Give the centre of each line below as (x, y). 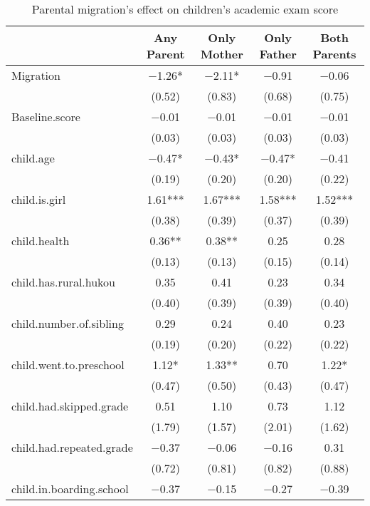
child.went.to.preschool (68, 365)
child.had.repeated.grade (72, 447)
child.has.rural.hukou (64, 282)
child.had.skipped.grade (70, 406)
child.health (41, 241)
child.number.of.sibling (68, 323)
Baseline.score (46, 117)
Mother (222, 54)
